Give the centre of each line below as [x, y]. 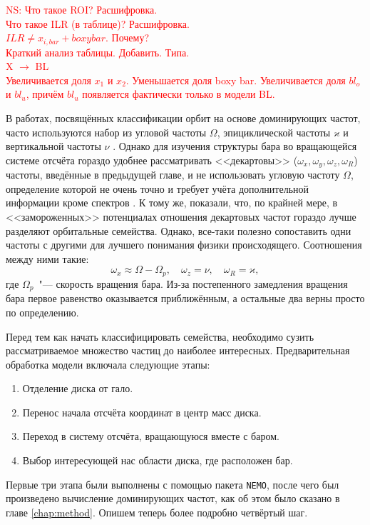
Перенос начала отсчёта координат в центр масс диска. [142, 412]
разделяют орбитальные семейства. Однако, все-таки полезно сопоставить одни [179, 230]
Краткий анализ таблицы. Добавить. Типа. [98, 52]
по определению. [42, 312]
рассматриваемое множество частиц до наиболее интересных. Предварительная [178, 350]
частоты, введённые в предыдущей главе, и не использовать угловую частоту [173, 175]
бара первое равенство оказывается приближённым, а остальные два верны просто [185, 298]
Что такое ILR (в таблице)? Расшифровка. [98, 23]
